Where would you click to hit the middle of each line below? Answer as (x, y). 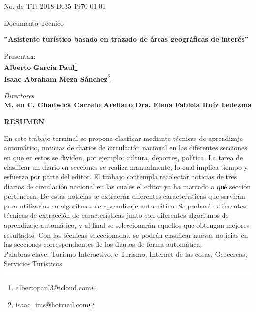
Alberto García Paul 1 (41, 67)
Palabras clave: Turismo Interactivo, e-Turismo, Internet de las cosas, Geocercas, (126, 254)
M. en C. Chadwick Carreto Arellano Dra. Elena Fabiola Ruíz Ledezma (128, 105)
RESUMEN (24, 121)
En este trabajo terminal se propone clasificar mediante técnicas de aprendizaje (124, 138)
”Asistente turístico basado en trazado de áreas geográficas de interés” (126, 39)
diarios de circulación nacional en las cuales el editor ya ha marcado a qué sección (127, 186)
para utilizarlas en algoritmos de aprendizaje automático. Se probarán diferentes (125, 205)
